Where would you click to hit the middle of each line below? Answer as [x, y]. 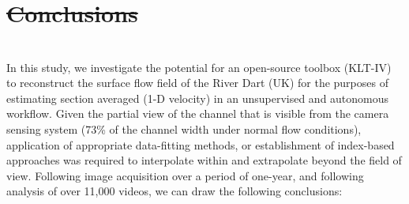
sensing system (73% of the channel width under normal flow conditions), [184, 128]
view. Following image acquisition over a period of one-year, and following [185, 175]
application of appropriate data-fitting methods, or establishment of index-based [201, 144]
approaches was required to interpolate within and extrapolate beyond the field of [204, 160]
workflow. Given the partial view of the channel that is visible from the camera [198, 113]
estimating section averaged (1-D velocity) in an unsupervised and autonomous [198, 98]
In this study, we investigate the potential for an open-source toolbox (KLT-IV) [199, 67]
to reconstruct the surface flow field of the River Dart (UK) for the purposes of [197, 83]
